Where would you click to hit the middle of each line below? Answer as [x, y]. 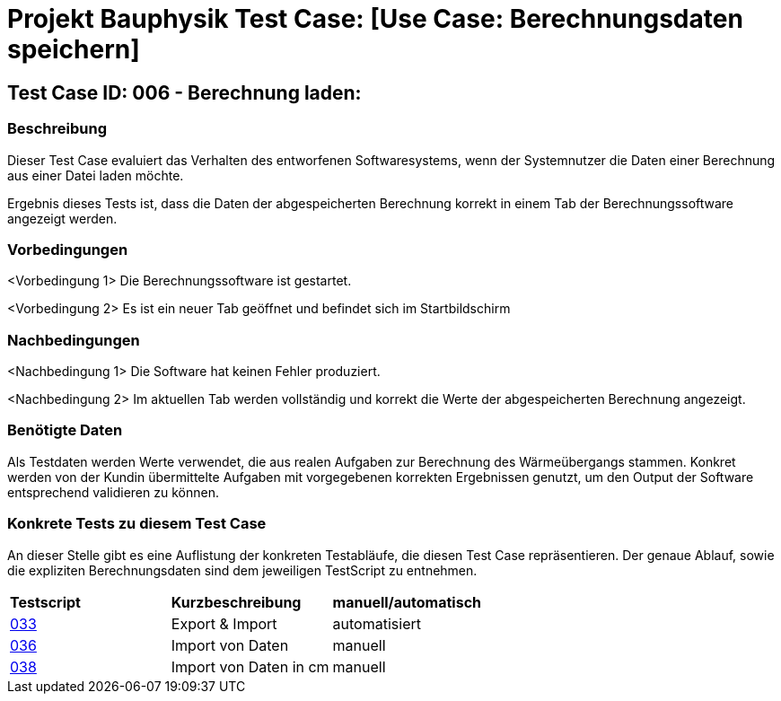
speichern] [74, 49]
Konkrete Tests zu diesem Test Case [137, 524]
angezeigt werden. [62, 218]
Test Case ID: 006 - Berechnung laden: [184, 92]
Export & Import [224, 623]
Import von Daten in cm [250, 666]
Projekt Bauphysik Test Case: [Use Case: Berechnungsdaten [375, 19]
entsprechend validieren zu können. [113, 492]
